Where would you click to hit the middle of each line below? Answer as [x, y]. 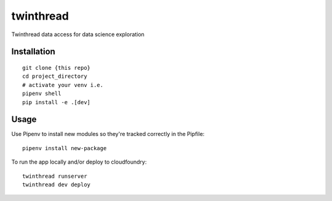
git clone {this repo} [57, 68]
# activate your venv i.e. [63, 85]
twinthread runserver [55, 176]
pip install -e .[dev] [57, 102]
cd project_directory [55, 76]
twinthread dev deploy [57, 184]
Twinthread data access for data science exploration [78, 34]
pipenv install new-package [65, 148]
